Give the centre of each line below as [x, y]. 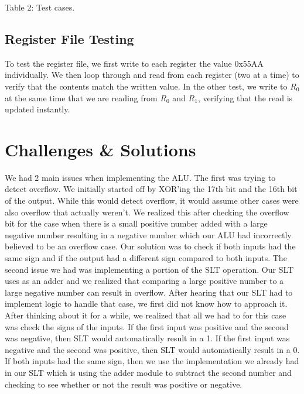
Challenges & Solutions [100, 149]
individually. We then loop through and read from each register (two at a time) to [152, 75]
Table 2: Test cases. [40, 7]
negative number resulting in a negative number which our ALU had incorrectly [148, 234]
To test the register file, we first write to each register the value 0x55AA [134, 63]
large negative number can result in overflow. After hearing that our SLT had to [149, 292]
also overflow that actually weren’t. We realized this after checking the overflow [147, 212]
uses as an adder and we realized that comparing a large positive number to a [144, 281]
